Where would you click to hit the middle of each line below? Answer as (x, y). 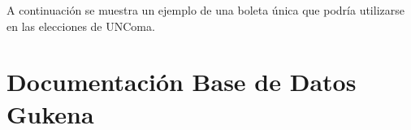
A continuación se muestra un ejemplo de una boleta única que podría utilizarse (205, 10)
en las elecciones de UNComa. (81, 26)
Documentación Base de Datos (182, 82)
